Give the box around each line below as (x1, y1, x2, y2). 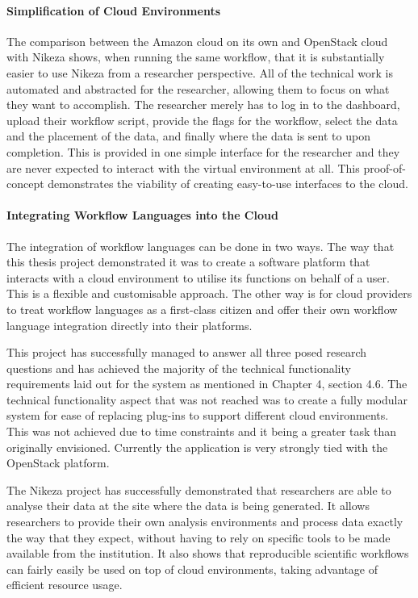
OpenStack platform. (6, 454, 110, 471)
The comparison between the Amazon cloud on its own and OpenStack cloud (6, 32, 388, 49)
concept (6, 175, 44, 192)
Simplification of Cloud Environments (6, 2, 221, 19)
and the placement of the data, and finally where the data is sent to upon (6, 128, 370, 144)
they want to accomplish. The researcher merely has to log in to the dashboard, (6, 96, 400, 113)
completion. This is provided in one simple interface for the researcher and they (6, 143, 400, 160)
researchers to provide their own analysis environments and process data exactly (6, 513, 403, 530)
